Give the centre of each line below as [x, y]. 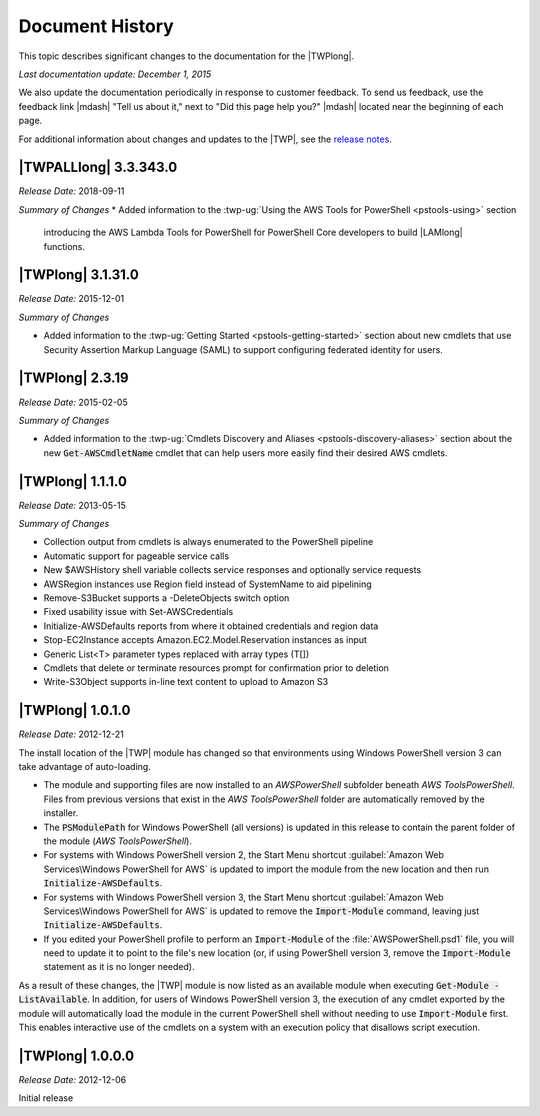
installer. [61, 813]
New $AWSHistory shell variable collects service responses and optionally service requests [232, 570]
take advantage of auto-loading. [85, 767]
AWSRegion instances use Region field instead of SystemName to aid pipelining [207, 584]
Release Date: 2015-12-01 [71, 299]
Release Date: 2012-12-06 [72, 1079]
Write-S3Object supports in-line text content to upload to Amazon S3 [186, 682]
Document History [96, 26]
